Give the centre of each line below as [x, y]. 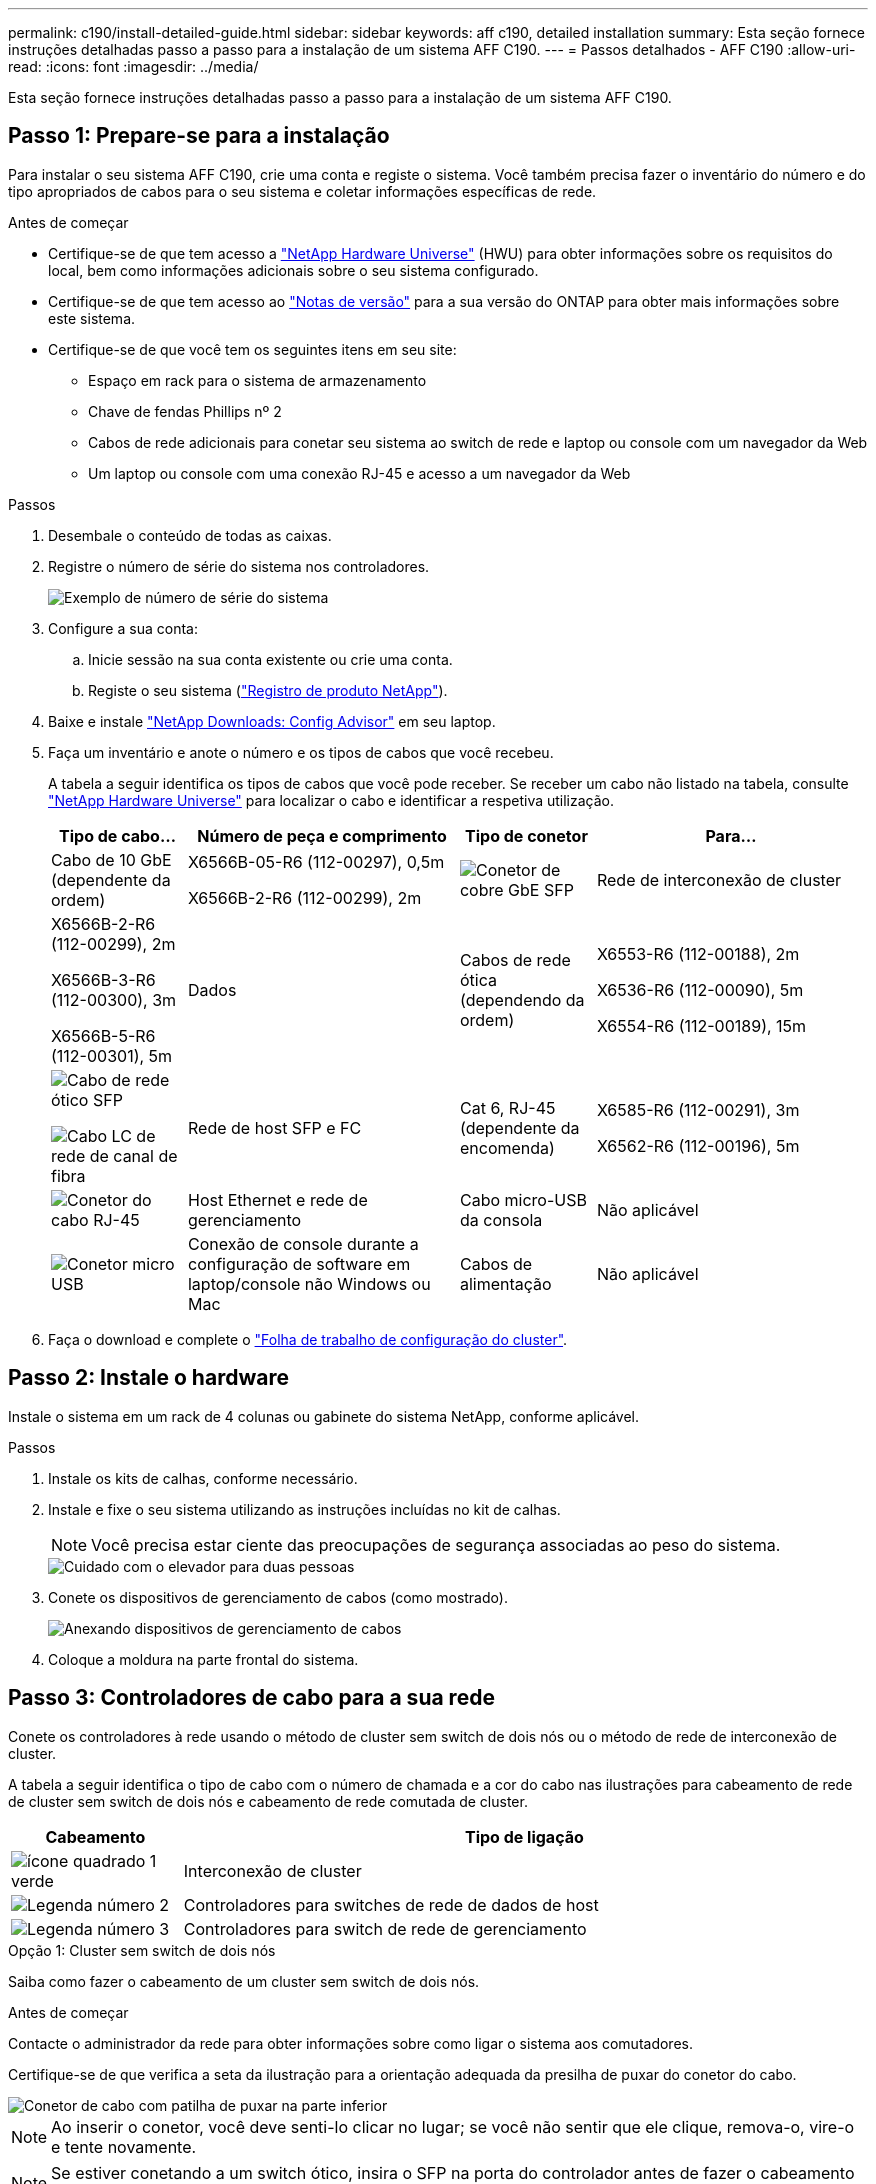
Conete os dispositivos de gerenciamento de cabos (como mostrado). [278, 1597]
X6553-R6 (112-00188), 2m [698, 953]
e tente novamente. [124, 2146]
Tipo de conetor [526, 835]
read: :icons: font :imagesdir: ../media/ [133, 66]
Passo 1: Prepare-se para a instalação [199, 136]
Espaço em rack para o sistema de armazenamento [257, 380]
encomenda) [507, 1147]
